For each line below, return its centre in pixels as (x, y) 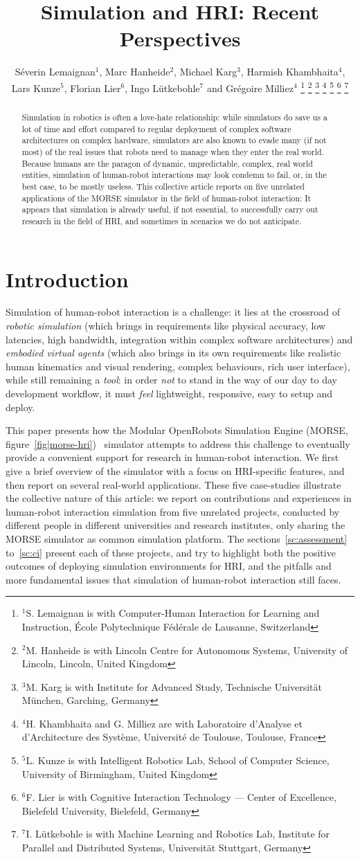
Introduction (67, 279)
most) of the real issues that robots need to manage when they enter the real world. (173, 151)
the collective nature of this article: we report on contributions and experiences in (179, 498)
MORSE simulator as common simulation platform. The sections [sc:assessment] (177, 538)
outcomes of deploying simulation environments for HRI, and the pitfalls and (169, 566)
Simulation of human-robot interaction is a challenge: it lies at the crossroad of (173, 312)
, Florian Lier (92, 88)
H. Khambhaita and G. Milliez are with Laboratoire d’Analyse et (164, 723)
